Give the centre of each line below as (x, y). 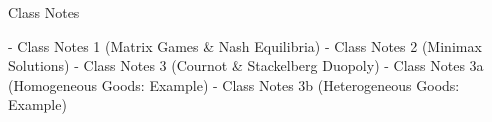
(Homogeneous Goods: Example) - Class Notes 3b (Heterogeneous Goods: (234, 84)
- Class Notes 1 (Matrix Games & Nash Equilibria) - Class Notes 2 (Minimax (245, 45)
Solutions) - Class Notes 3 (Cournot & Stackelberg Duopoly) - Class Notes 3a (246, 65)
